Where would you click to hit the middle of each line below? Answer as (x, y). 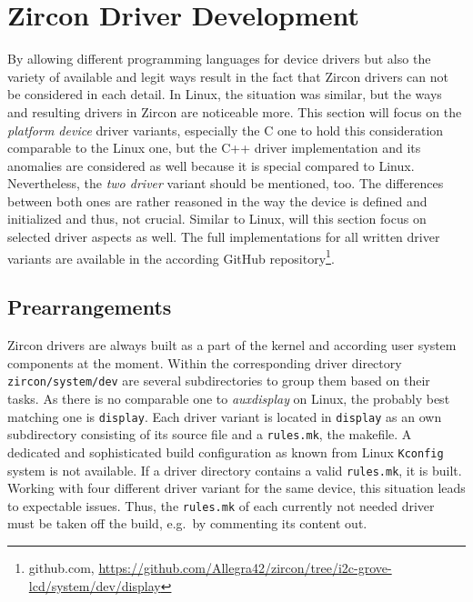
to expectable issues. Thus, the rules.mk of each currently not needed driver (221, 505)
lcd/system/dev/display (95, 585)
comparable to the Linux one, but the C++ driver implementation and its (214, 148)
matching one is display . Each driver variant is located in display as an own (225, 416)
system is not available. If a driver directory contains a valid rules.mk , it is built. (235, 470)
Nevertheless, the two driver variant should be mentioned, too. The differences (226, 183)
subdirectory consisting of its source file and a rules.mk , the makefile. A (210, 434)
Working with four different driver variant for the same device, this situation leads (236, 488)
